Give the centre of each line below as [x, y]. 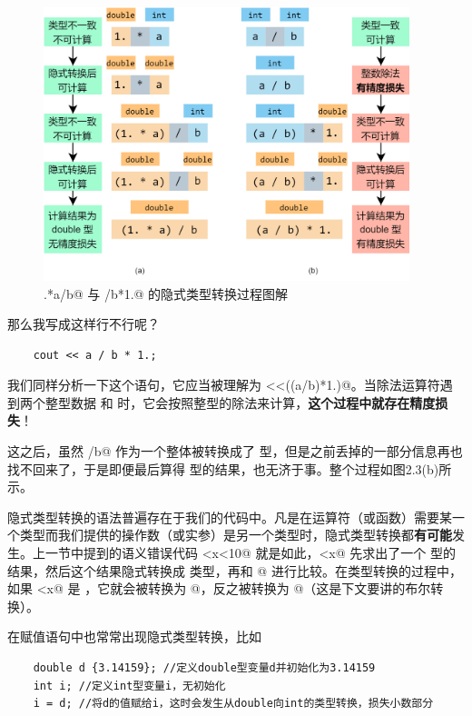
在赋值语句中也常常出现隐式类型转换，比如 [134, 636]
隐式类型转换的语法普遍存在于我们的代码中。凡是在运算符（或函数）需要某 [230, 517]
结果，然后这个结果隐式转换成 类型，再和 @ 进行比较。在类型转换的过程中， [235, 570]
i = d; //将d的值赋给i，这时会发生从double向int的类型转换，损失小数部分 [233, 704]
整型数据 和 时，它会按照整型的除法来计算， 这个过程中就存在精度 [240, 402]
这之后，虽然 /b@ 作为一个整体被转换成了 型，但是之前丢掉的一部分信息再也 [235, 451]
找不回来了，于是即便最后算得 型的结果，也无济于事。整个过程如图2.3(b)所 [230, 468]
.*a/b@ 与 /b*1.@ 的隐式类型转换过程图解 [166, 293]
